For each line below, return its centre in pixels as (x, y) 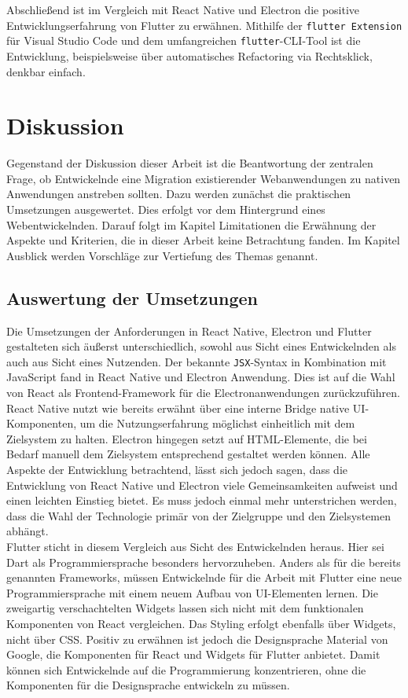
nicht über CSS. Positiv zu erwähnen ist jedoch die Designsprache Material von (197, 639)
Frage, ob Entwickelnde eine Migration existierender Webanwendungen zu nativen (204, 178)
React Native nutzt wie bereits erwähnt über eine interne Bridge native (178, 408)
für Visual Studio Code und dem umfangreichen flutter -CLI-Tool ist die (184, 40)
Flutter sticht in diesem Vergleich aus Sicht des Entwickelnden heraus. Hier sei (195, 546)
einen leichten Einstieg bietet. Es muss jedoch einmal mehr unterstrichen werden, (202, 500)
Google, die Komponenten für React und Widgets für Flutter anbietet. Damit (193, 654)
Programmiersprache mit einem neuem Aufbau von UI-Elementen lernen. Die (192, 592)
